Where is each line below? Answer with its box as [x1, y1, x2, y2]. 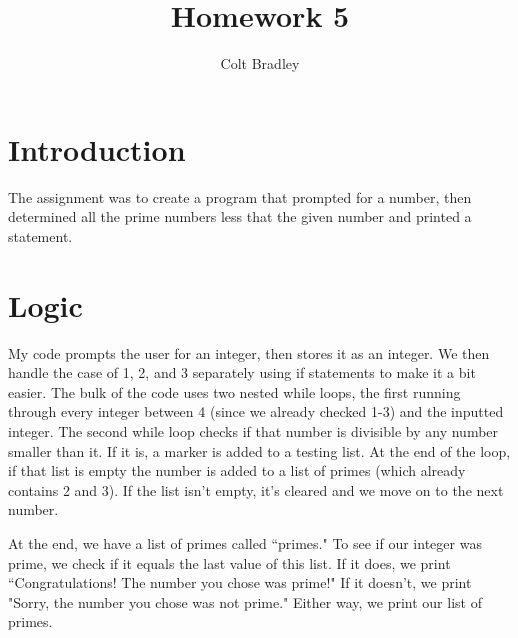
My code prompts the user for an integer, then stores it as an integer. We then [8, 342, 490, 363]
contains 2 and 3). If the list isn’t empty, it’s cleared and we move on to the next [8, 479, 504, 500]
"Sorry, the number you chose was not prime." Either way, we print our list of [8, 591, 482, 612]
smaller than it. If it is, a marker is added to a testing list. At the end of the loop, [8, 440, 511, 461]
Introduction [8, 128, 186, 169]
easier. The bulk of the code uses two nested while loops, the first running [8, 381, 461, 402]
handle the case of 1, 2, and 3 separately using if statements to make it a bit [8, 362, 476, 383]
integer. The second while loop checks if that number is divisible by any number [8, 420, 499, 441]
